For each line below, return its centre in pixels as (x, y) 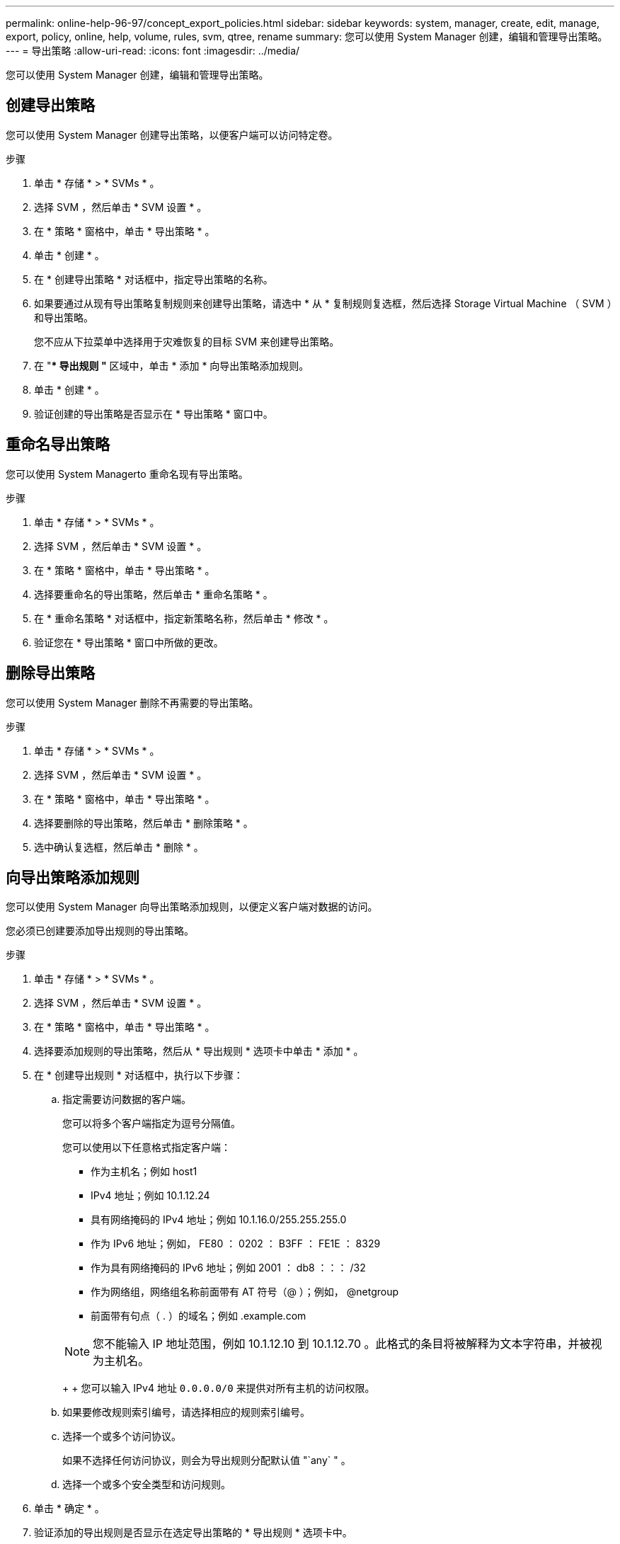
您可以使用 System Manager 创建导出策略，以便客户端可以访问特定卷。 (172, 135)
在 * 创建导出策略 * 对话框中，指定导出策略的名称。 (154, 279)
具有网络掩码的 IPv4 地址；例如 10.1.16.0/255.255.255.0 (219, 1220)
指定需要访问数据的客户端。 (127, 1099)
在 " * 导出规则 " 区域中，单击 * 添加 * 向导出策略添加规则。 (172, 365)
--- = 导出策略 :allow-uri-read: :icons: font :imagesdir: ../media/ (153, 51)
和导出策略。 (64, 317)
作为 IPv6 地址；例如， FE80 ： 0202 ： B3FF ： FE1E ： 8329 (236, 1244)
